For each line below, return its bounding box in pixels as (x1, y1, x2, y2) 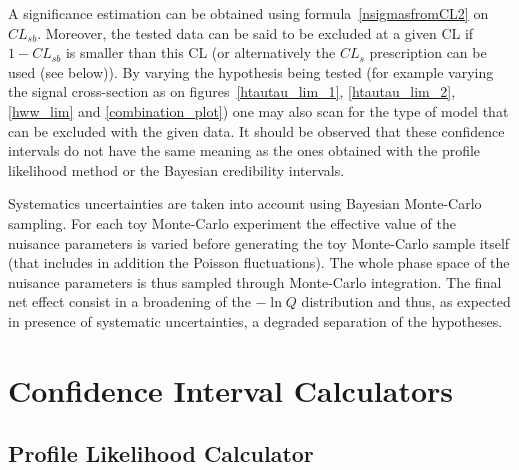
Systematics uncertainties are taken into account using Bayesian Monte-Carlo (8, 193, 482, 214)
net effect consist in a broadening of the (8, 291, 251, 312)
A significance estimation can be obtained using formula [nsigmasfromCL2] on (8, 3, 489, 23)
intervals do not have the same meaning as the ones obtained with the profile (8, 140, 481, 161)
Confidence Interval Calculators (8, 369, 453, 410)
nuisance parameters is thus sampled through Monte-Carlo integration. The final (8, 271, 502, 292)
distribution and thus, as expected (301, 291, 511, 312)
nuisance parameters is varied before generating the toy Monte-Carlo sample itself (8, 232, 510, 253)
